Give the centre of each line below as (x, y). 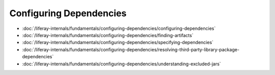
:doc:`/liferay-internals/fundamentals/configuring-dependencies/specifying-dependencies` (118, 43)
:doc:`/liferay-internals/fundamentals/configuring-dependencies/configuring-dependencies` (119, 28)
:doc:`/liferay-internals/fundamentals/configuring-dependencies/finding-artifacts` (108, 35)
